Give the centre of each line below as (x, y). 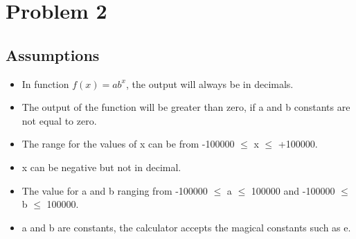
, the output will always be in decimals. (210, 83)
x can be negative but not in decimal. (101, 167)
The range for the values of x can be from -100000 (128, 144)
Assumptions (53, 54)
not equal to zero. (59, 120)
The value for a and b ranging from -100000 (115, 190)
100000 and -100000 (293, 190)
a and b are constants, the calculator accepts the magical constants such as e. (186, 227)
